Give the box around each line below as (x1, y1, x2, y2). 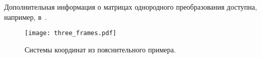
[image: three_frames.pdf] (25, 30, 116, 37)
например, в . (4, 11, 47, 22)
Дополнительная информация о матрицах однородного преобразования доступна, (4, 2, 257, 12)
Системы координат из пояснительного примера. (25, 44, 176, 54)
